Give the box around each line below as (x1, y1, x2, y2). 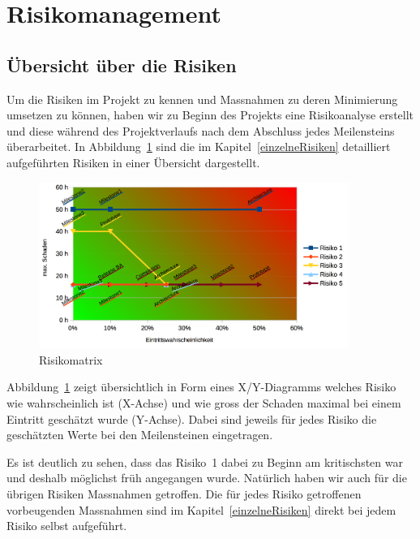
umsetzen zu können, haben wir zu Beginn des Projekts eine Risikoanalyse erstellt (6, 106, 414, 123)
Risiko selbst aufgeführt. (6, 517, 127, 534)
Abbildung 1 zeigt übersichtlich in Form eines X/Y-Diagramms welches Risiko (6, 378, 396, 395)
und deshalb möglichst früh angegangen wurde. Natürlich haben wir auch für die (6, 469, 407, 486)
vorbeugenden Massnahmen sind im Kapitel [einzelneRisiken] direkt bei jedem (6, 501, 396, 518)
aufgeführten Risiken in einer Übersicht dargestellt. (6, 153, 260, 170)
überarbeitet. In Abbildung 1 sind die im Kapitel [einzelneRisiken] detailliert (6, 138, 391, 155)
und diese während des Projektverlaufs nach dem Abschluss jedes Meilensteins (6, 122, 395, 139)
